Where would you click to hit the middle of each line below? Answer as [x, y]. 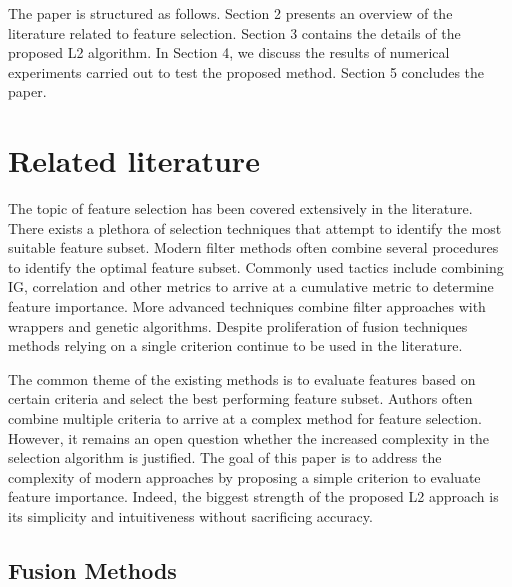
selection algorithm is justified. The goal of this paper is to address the [225, 457]
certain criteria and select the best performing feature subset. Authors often [240, 398]
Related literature [134, 160]
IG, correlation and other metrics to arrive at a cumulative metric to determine [251, 286]
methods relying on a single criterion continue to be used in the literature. [235, 345]
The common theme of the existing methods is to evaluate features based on [242, 378]
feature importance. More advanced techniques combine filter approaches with [247, 306]
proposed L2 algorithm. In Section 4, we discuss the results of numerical [229, 52]
